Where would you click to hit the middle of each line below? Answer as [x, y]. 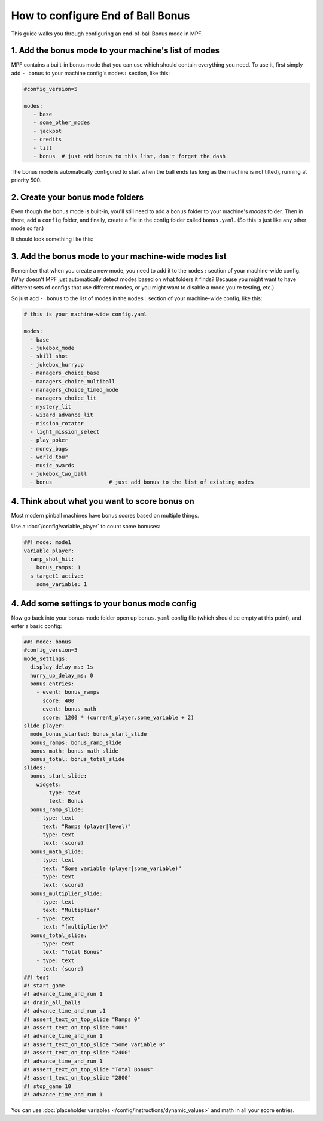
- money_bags [49, 448]
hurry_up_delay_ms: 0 [62, 675]
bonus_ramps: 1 [58, 567]
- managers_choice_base [65, 373]
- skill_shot [49, 356]
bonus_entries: [52, 684]
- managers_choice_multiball [73, 381]
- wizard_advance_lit [62, 415]
